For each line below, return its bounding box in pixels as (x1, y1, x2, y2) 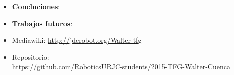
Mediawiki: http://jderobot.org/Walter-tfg (12, 35, 142, 45)
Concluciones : (12, 1, 60, 11)
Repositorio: (12, 51, 49, 62)
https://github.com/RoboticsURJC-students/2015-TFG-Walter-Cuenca (12, 61, 230, 72)
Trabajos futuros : (12, 18, 73, 28)
